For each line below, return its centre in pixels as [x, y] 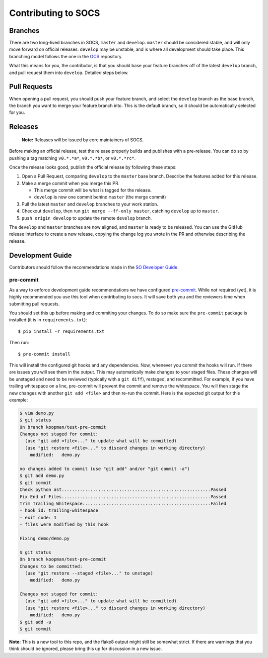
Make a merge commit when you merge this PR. [70, 183]
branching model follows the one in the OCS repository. [66, 56]
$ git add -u [35, 622]
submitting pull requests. [34, 304]
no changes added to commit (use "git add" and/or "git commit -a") [105, 469]
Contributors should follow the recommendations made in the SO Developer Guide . [94, 267]
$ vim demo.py [37, 413]
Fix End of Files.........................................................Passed [123, 497]
